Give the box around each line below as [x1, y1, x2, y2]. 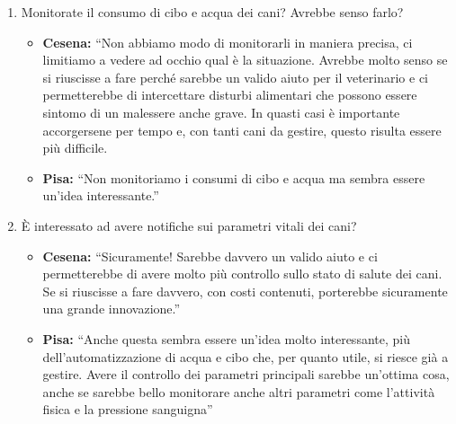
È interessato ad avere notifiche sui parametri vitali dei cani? [21, 216, 357, 234]
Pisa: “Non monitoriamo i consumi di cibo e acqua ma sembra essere [42, 168, 425, 187]
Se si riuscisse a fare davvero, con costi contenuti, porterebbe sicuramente [42, 281, 448, 300]
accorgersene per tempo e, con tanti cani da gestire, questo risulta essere [42, 120, 442, 139]
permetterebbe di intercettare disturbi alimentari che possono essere [42, 85, 417, 104]
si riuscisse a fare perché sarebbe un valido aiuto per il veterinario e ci [42, 67, 429, 86]
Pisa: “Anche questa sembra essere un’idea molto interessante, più [42, 329, 410, 348]
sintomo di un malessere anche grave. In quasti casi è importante [42, 102, 400, 121]
